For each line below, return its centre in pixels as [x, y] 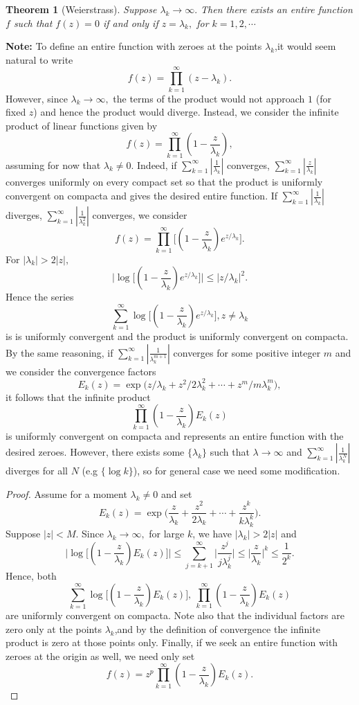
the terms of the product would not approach [209, 98]
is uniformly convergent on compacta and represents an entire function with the [175, 435]
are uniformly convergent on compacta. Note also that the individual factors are [175, 615]
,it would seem [305, 46]
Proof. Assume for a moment [66, 493]
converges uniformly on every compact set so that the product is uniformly [164, 181]
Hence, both [31, 576]
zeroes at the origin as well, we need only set [100, 655]
